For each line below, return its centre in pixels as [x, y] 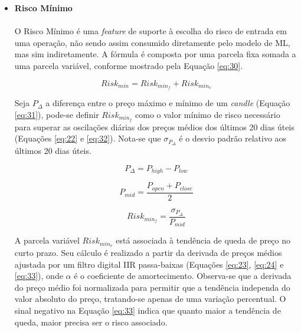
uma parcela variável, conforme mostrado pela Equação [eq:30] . [129, 65]
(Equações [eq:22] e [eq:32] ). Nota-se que [88, 138]
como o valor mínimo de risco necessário [208, 115]
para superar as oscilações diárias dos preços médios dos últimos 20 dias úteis [154, 126]
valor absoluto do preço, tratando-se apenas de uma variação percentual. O [150, 299]
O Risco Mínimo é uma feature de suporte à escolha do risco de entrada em [150, 31]
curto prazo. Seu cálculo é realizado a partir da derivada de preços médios [148, 253]
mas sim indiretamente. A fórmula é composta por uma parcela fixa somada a [155, 54]
